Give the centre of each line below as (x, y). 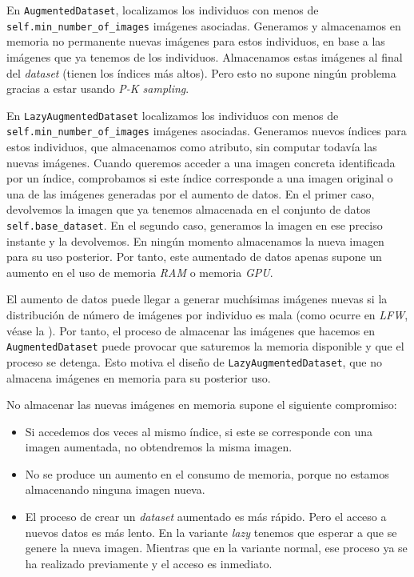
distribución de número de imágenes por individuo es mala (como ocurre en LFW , (207, 315)
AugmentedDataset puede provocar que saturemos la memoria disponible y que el (205, 346)
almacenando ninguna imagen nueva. (115, 489)
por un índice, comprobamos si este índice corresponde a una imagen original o (200, 178)
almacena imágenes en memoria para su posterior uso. (139, 377)
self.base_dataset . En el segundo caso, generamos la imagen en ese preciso (195, 224)
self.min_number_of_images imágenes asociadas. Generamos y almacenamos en (204, 25)
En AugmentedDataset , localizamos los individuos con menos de (163, 10)
